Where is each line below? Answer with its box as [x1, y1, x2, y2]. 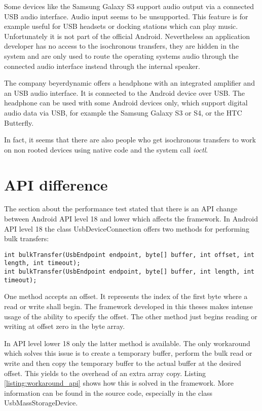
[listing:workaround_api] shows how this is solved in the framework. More [4, 378, 234, 388]
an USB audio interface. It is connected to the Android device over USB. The [4, 87, 245, 98]
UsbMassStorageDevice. [4, 397, 78, 408]
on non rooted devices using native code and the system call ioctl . [4, 144, 208, 155]
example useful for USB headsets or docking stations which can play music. [4, 21, 238, 31]
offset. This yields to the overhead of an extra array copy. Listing [4, 367, 206, 378]
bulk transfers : [4, 233, 49, 244]
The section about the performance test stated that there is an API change [4, 203, 238, 214]
